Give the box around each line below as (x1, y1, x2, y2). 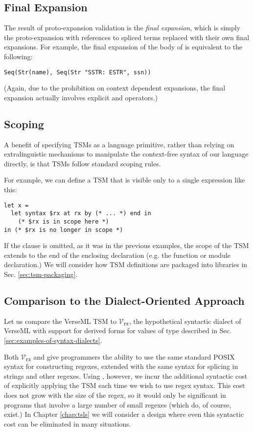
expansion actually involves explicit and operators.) (4, 92, 158, 102)
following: (4, 51, 33, 61)
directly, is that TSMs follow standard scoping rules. (4, 158, 161, 168)
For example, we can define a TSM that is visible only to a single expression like (4, 175, 245, 185)
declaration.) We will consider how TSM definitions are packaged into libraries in (4, 259, 248, 270)
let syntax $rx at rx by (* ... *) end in (11, 210, 151, 217)
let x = (4, 202, 29, 209)
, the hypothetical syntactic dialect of (129, 316, 241, 326)
